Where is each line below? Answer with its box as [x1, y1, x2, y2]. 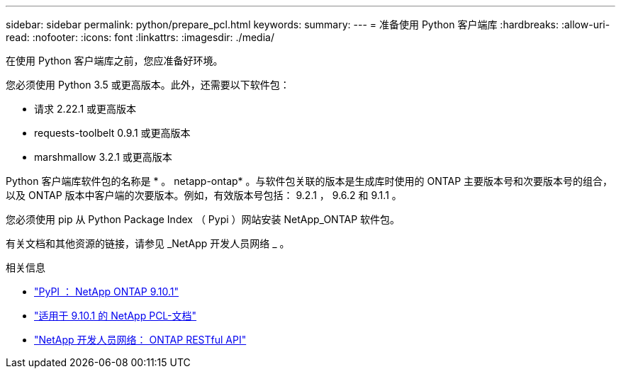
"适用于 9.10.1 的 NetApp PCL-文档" [34, 310, 197, 322]
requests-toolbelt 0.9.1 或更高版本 [34, 127, 191, 139]
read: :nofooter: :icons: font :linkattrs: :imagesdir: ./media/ [6, 31, 274, 43]
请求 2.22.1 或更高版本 [34, 103, 137, 115]
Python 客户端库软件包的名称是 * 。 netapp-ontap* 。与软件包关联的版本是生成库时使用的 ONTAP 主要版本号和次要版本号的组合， [6, 175, 613, 187]
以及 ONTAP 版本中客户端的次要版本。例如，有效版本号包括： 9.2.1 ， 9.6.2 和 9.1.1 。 [6, 189, 402, 201]
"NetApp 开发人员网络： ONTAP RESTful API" [34, 334, 247, 346]
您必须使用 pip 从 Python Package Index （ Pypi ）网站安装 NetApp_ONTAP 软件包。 [6, 213, 401, 225]
